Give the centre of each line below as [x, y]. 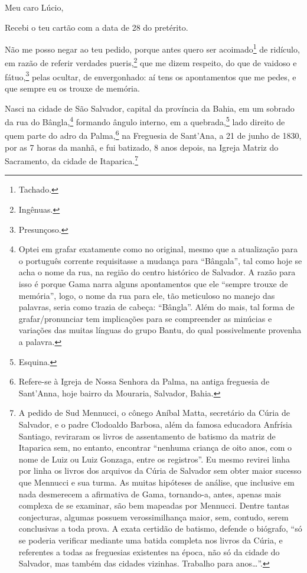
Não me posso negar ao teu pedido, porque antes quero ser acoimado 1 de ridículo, [152, 48]
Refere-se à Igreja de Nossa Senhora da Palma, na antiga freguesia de [144, 381]
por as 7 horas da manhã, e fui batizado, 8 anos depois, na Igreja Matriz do [142, 147]
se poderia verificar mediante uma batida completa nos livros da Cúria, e [151, 540]
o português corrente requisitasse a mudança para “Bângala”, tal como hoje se [160, 260]
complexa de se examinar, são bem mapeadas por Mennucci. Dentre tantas [154, 505]
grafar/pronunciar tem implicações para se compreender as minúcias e [145, 318]
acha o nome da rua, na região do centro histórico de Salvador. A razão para [157, 272]
